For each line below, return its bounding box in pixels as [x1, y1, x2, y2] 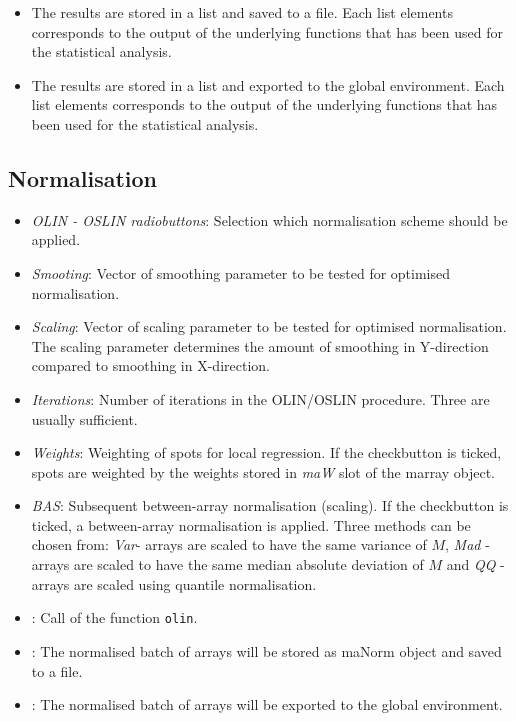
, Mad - [445, 534, 490, 555]
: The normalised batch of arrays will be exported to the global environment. [31, 694, 503, 715]
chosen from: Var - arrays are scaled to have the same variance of [31, 534, 427, 555]
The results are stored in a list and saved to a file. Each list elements [31, 2, 453, 22]
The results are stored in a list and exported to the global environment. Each [31, 74, 505, 95]
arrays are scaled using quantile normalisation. [31, 573, 317, 594]
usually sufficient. [31, 408, 138, 429]
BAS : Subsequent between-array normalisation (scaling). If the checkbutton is [31, 495, 509, 516]
